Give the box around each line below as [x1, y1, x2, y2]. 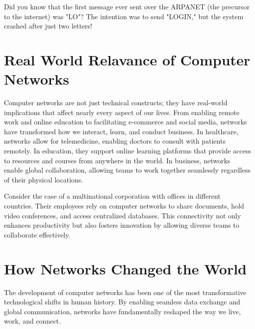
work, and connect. [4, 316, 61, 326]
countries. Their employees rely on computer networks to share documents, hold [4, 201, 244, 211]
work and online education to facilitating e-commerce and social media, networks [4, 117, 247, 127]
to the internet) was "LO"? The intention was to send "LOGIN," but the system [4, 11, 244, 21]
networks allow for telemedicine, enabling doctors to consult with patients [4, 136, 226, 146]
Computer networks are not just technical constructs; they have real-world [4, 97, 228, 108]
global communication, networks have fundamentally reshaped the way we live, [4, 306, 241, 316]
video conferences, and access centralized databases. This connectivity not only [4, 210, 241, 220]
